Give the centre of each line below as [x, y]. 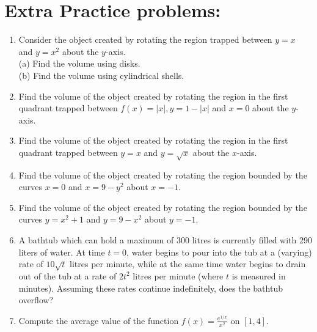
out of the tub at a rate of [67, 275]
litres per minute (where [178, 275]
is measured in [259, 275]
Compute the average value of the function [99, 320]
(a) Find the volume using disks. [79, 63]
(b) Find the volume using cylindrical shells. [101, 75]
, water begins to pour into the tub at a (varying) [219, 252]
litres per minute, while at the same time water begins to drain [188, 264]
